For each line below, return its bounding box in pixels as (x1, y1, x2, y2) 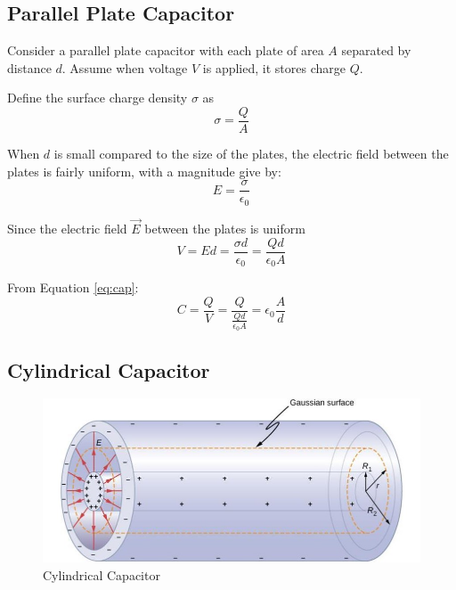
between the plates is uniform (144, 218, 305, 237)
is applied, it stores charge (202, 58, 346, 77)
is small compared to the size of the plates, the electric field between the (53, 144, 449, 163)
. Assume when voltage (61, 58, 188, 77)
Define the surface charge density (7, 88, 188, 107)
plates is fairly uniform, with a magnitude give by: (7, 161, 281, 180)
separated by (341, 41, 411, 60)
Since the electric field (7, 218, 127, 237)
